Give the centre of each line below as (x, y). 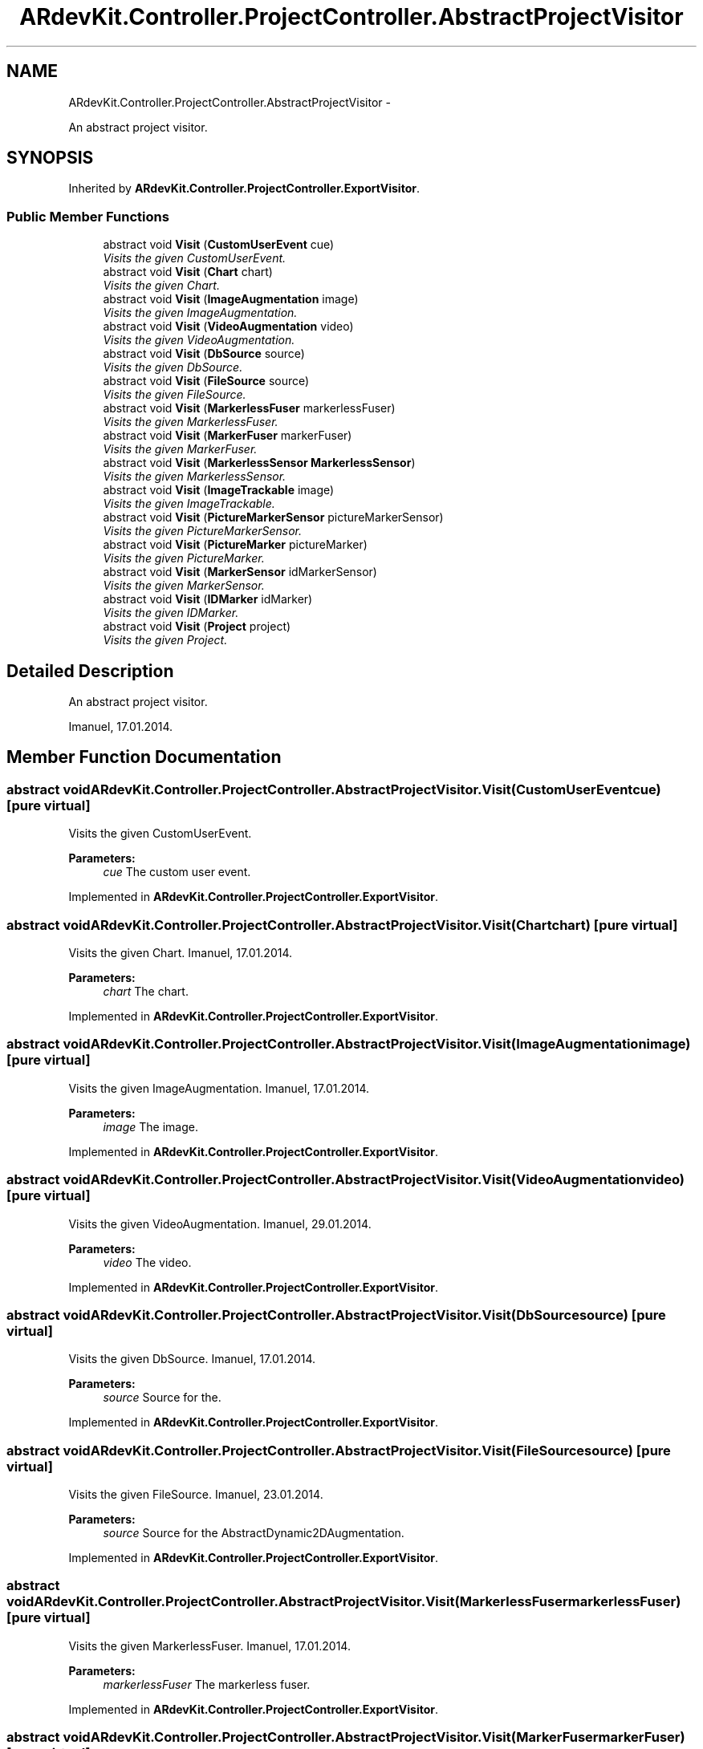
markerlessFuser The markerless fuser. (207, 1684)
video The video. (147, 1262)
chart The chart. (146, 991)
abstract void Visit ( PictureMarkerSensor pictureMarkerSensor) (273, 517)
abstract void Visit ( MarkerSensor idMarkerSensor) (240, 572)
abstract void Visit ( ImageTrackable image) (219, 490)
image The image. (150, 1126)
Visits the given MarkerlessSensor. (195, 477)
